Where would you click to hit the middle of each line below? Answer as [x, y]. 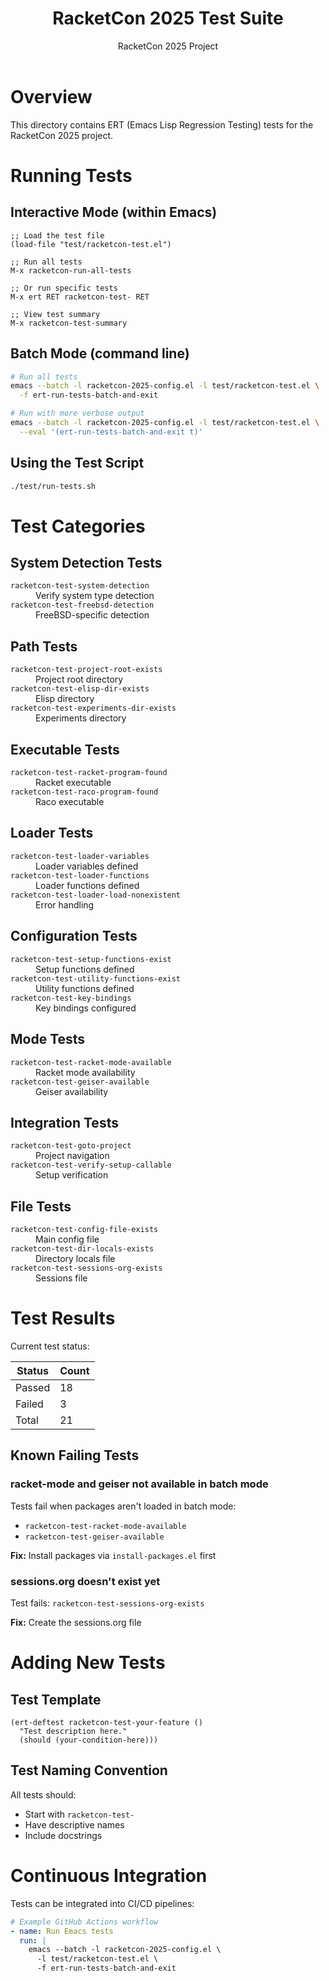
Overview [51, 96]
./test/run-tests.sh [53, 486]
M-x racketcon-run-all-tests [71, 270]
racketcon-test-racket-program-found [89, 773]
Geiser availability [72, 1091]
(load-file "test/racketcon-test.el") [91, 244]
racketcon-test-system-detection [80, 586]
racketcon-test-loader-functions [80, 875]
